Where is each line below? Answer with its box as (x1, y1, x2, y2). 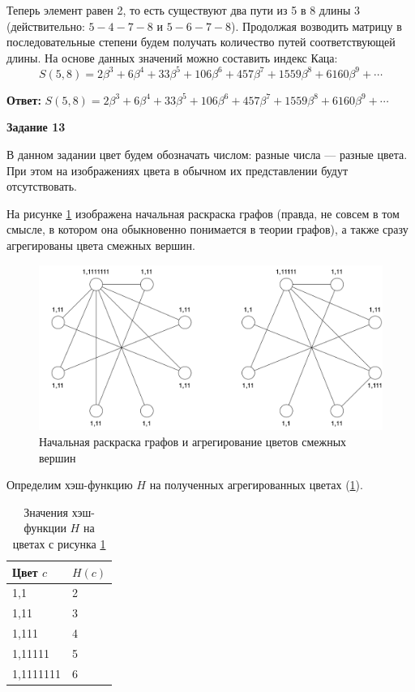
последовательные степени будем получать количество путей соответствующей (6, 33, 396, 50)
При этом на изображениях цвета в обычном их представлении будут (6, 161, 349, 178)
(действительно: (6, 17, 85, 34)
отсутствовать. (6, 178, 77, 195)
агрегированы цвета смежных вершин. (6, 237, 195, 254)
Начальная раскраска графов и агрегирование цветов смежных (39, 432, 347, 449)
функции (24, 519, 66, 536)
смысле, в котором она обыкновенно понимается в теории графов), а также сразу (6, 221, 409, 238)
